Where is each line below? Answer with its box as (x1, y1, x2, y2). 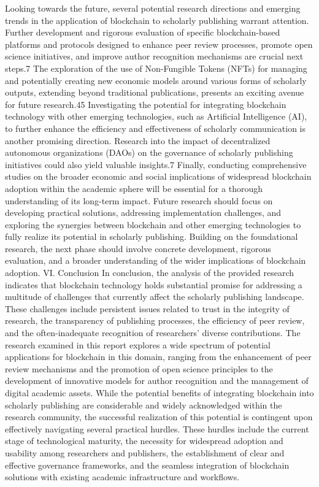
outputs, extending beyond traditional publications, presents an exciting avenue (5, 86, 304, 99)
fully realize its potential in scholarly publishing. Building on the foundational (5, 230, 298, 243)
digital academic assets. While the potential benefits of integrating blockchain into (5, 386, 314, 399)
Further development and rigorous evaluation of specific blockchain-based (5, 26, 280, 39)
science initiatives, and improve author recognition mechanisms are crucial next (5, 50, 304, 63)
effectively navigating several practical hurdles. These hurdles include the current (5, 422, 309, 435)
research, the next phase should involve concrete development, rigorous (5, 242, 271, 255)
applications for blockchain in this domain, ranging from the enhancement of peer (5, 350, 312, 363)
